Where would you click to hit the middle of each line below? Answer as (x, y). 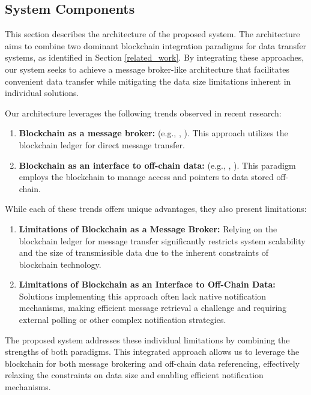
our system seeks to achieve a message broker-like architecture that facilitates (147, 69)
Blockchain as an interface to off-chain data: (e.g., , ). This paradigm (157, 165)
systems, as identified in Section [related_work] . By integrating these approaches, (155, 57)
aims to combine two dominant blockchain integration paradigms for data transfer (156, 45)
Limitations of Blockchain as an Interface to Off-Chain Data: (147, 284)
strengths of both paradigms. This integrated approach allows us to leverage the (152, 351)
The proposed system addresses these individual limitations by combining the (147, 339)
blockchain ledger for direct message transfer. (102, 144)
